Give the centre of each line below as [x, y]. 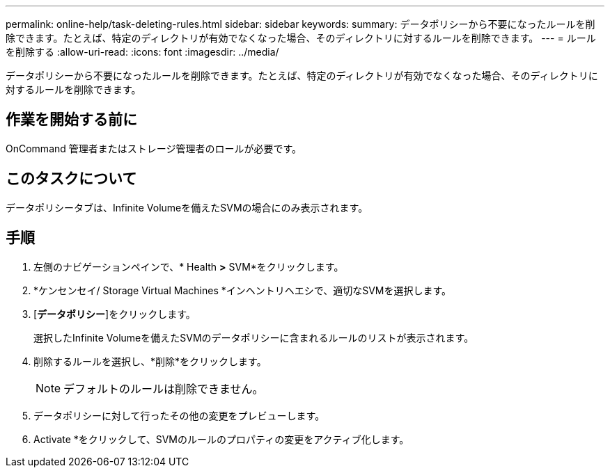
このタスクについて [71, 179]
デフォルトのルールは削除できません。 [164, 388]
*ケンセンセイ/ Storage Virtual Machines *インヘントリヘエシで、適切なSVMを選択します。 [243, 290]
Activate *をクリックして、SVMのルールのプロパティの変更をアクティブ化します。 [221, 439]
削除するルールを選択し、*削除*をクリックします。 [150, 361]
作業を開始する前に [71, 120]
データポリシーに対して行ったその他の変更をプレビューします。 [179, 415]
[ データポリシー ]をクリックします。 [115, 314]
